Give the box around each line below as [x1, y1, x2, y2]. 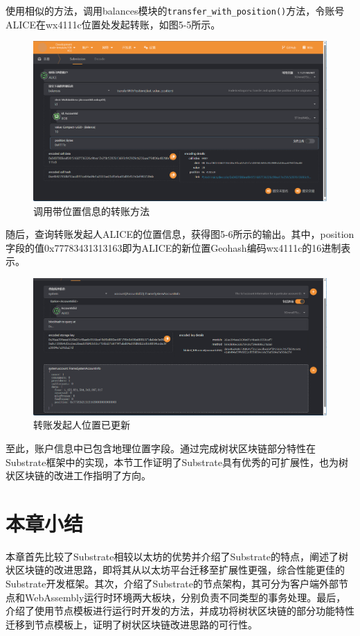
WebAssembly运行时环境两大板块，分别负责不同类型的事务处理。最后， [24, 590, 346, 604]
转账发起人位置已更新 [33, 418, 130, 432]
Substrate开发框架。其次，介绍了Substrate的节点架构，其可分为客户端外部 [6, 576, 339, 591]
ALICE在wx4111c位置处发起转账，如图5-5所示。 [6, 17, 221, 31]
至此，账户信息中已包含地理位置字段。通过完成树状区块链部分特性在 [6, 440, 316, 455]
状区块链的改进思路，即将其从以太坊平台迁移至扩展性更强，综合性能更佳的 [6, 562, 345, 577]
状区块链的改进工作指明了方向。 [6, 468, 151, 483]
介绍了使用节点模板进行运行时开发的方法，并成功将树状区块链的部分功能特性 [6, 603, 354, 618]
